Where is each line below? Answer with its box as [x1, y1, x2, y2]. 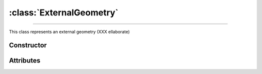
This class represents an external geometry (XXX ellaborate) [9, 29, 130, 35]
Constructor [9, 41, 47, 49]
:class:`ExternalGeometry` [9, 7, 119, 18]
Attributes [9, 57, 41, 65]
